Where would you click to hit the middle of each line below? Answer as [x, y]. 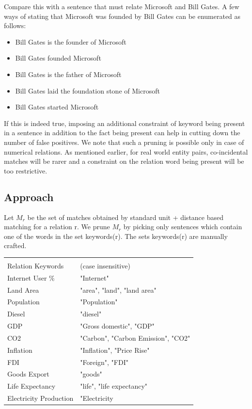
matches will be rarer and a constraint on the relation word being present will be [124, 161]
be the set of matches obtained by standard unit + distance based [126, 217]
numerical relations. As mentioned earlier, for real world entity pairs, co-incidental [126, 151]
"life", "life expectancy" [114, 386]
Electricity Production [40, 398]
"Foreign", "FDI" [104, 362]
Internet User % [31, 277]
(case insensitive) [105, 265]
